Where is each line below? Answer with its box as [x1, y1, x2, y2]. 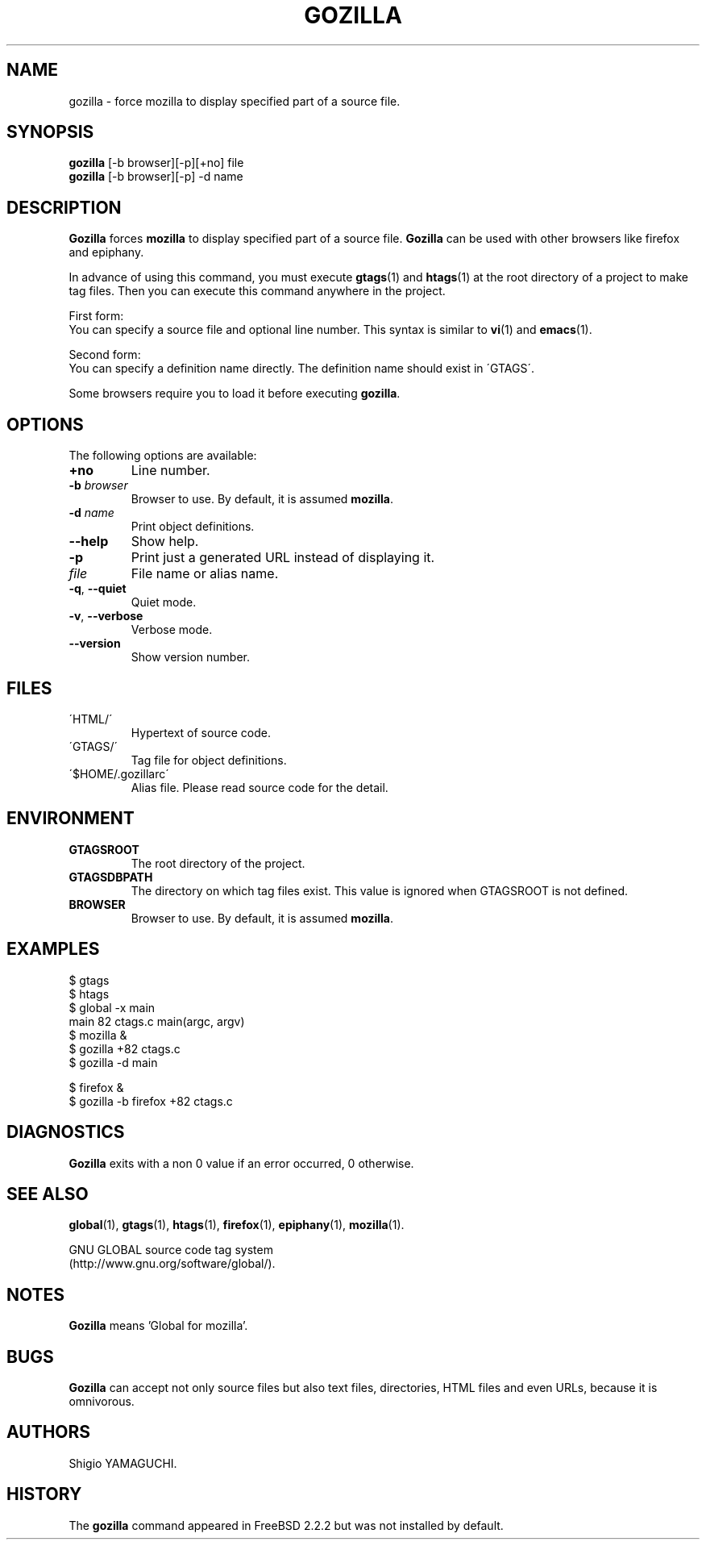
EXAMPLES [6, 939, 100, 960]
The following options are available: [69, 448, 257, 463]
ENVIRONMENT [6, 808, 135, 829]
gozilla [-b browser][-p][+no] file [69, 156, 244, 170]
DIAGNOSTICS [6, 1122, 125, 1143]
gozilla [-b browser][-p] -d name [69, 169, 243, 184]
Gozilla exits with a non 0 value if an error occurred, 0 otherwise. [69, 1156, 414, 1170]
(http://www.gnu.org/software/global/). [69, 1256, 276, 1271]
